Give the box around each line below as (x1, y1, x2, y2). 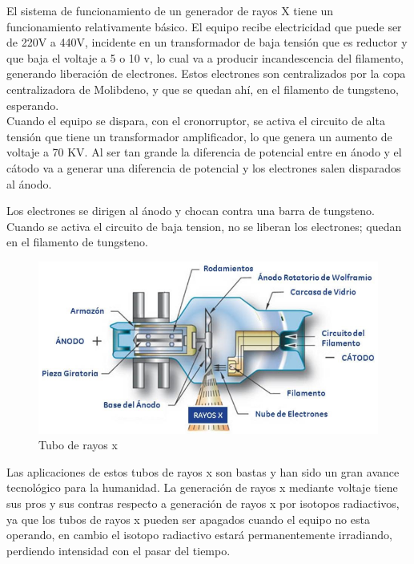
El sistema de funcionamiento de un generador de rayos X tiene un (6, 2, 334, 18)
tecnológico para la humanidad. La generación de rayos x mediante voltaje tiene (6, 479, 398, 496)
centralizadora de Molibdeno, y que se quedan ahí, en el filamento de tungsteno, (6, 80, 399, 97)
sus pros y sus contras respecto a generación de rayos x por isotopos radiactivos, (6, 494, 400, 511)
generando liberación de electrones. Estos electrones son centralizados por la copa (6, 65, 406, 82)
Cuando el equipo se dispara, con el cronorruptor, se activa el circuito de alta (6, 112, 385, 129)
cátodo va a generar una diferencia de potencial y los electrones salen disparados (6, 159, 401, 176)
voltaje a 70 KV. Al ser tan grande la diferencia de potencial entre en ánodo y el (6, 144, 402, 160)
